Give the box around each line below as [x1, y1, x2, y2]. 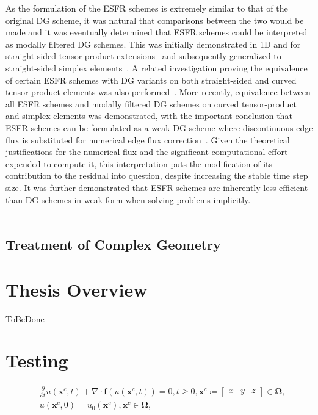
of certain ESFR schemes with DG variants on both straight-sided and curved [5, 73, 297, 86]
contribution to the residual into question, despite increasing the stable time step [5, 169, 308, 182]
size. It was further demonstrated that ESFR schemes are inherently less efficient [5, 181, 308, 193]
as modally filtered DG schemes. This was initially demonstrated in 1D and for [5, 37, 301, 50]
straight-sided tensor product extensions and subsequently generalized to [5, 49, 281, 62]
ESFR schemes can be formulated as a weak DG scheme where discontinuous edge [5, 121, 313, 134]
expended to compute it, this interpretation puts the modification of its [5, 157, 273, 170]
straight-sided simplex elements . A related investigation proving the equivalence [5, 61, 308, 74]
